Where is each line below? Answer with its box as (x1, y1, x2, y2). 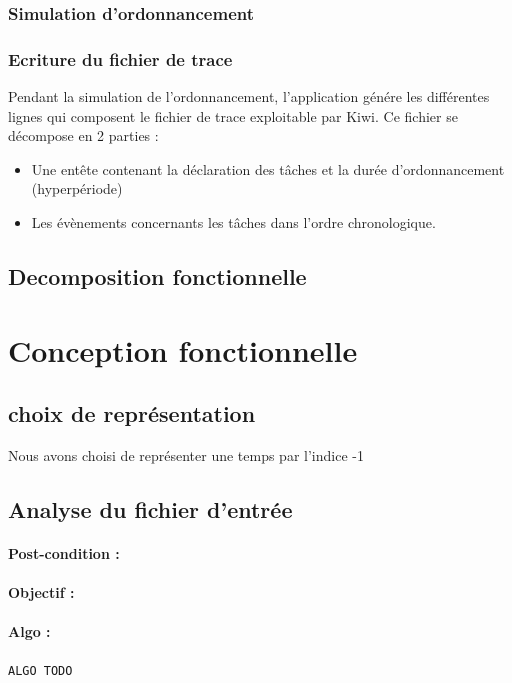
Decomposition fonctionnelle (8, 261, 307, 292)
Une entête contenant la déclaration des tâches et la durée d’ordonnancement (31, 158, 505, 179)
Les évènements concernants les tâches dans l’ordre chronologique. (31, 212, 436, 233)
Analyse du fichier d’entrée (8, 493, 293, 524)
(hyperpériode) (31, 178, 123, 199)
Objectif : (8, 582, 75, 603)
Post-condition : (8, 542, 120, 563)
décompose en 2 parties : (8, 125, 159, 146)
